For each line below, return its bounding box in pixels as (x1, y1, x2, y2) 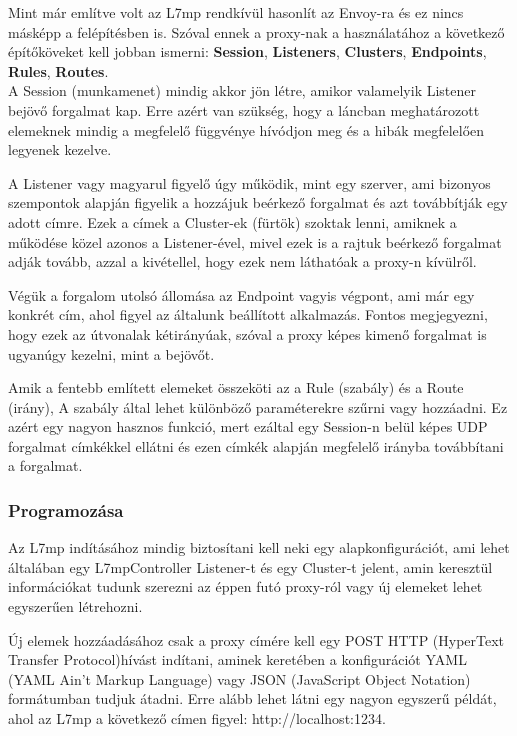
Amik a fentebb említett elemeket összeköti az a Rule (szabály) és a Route (8, 377, 464, 398)
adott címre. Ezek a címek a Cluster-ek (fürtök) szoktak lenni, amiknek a (8, 211, 457, 232)
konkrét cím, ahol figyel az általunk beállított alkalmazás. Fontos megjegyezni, (8, 304, 488, 325)
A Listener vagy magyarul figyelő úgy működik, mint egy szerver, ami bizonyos (8, 172, 491, 193)
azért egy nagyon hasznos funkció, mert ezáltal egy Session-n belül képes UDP (8, 416, 488, 437)
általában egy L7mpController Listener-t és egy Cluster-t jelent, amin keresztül (8, 556, 493, 577)
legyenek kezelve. (8, 139, 112, 160)
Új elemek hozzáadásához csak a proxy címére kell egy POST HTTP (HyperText (8, 629, 505, 650)
